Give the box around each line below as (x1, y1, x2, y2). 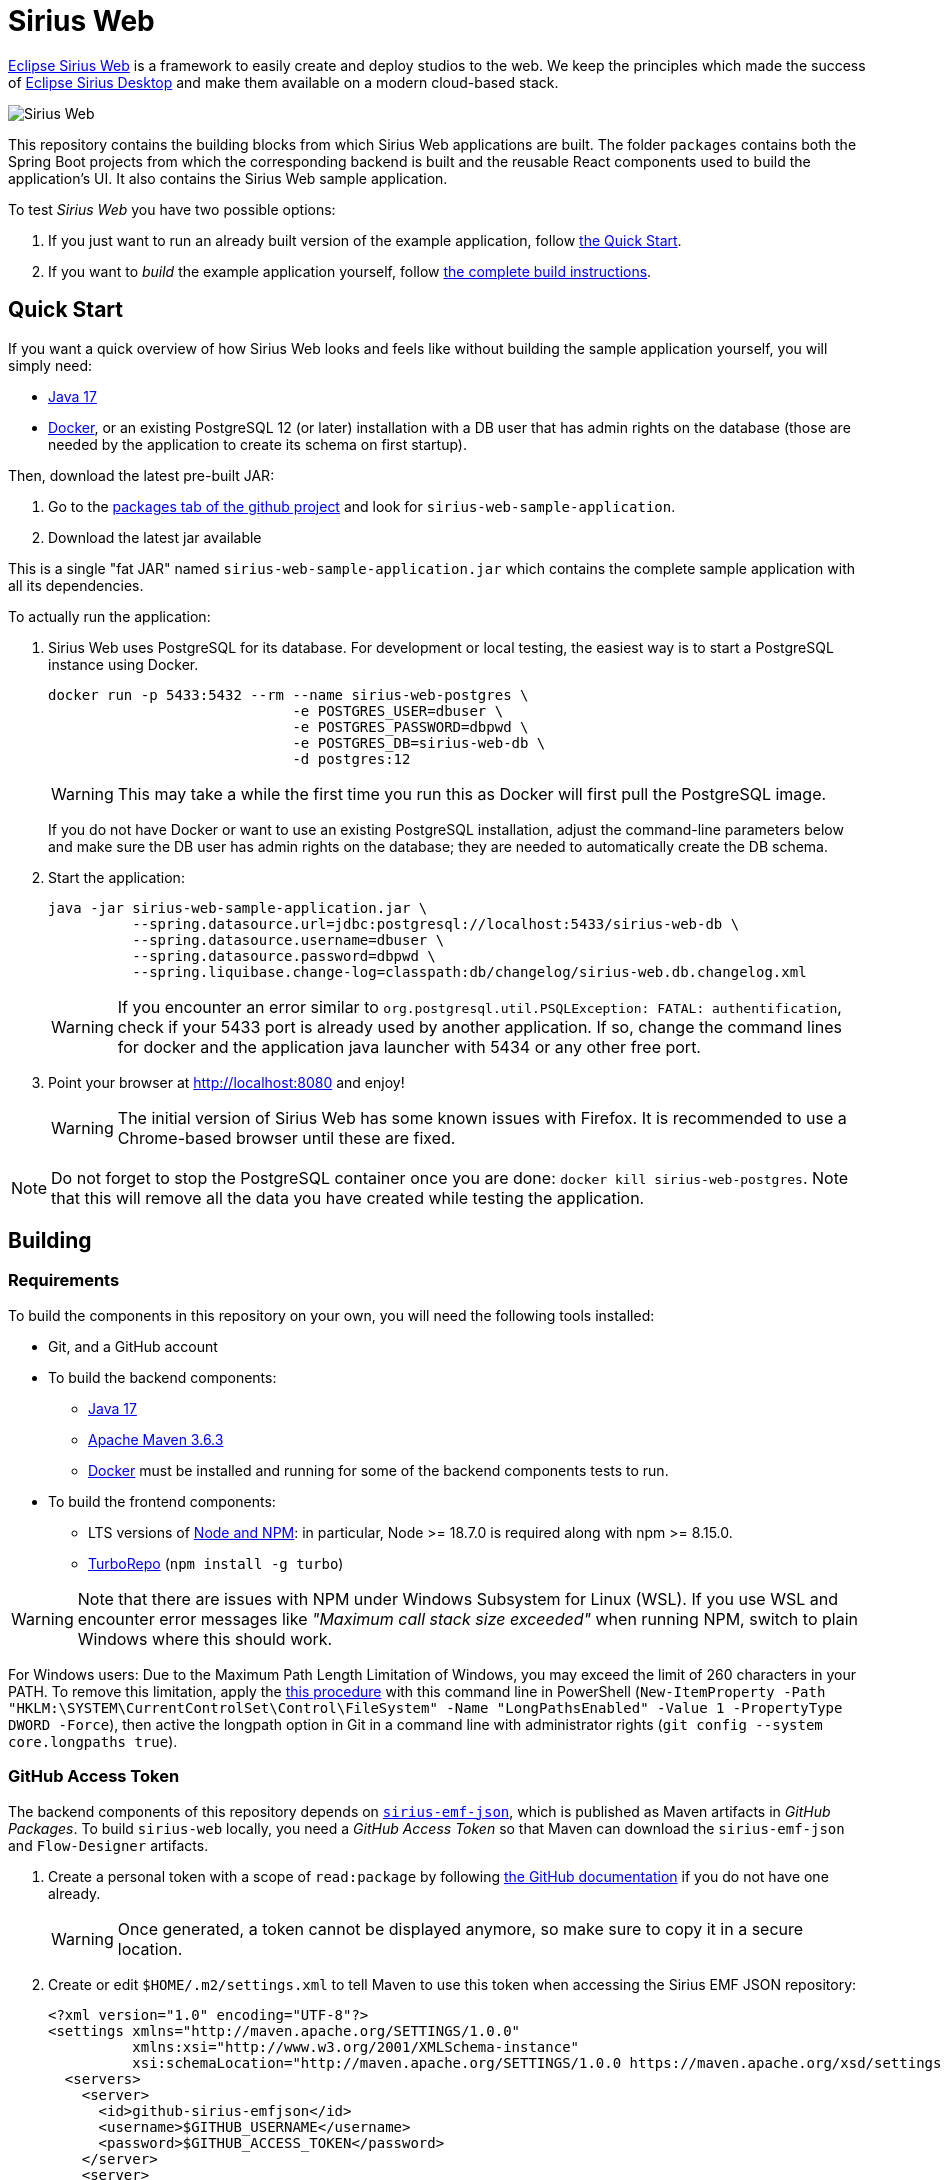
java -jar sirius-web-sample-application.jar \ (48, 899, 428, 916)
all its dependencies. (8, 576, 144, 594)
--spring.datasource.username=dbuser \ (132, 931, 445, 948)
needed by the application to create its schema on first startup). (48, 435, 467, 453)
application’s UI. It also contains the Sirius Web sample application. (8, 169, 448, 187)
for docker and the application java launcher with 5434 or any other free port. (117, 1036, 701, 1057)
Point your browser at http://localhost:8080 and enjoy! (48, 1073, 405, 1091)
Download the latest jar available (48, 528, 262, 546)
